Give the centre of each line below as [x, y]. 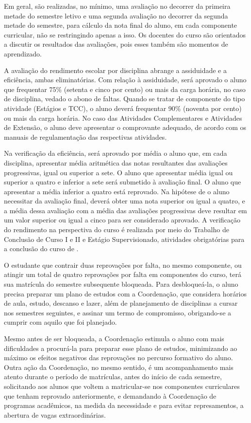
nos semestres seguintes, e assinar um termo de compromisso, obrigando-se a [118, 312]
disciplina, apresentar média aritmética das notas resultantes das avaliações [116, 162]
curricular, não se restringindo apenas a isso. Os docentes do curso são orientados [125, 34]
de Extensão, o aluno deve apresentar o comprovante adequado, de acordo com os [125, 127]
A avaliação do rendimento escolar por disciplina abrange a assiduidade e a [115, 70]
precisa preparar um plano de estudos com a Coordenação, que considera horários [125, 293]
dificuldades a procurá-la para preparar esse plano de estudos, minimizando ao [121, 348]
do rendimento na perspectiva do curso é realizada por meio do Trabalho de [117, 230]
